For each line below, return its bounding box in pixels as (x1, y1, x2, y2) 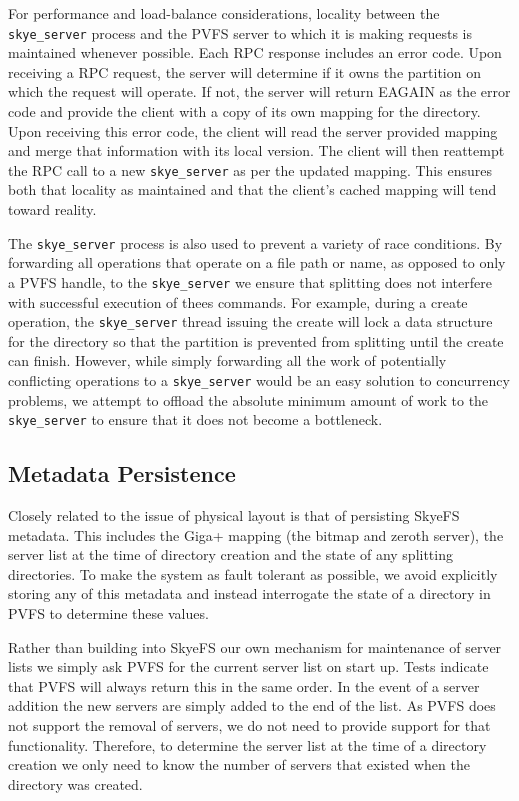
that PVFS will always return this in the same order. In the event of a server (8, 675, 480, 696)
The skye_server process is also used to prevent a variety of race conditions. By (8, 232, 503, 253)
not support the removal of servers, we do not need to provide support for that (8, 715, 491, 736)
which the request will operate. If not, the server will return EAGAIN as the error (8, 81, 511, 102)
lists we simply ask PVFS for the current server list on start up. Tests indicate (8, 656, 489, 677)
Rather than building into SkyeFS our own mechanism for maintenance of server (8, 636, 502, 657)
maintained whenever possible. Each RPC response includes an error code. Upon (8, 42, 502, 63)
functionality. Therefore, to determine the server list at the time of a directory (8, 734, 487, 755)
